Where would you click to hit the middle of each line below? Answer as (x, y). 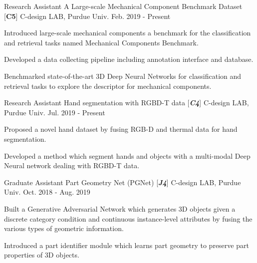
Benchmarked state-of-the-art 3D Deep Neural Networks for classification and (123, 76)
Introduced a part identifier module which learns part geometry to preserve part (127, 245)
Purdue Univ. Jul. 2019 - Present (55, 112)
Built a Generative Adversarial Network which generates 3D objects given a (120, 208)
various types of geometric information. (64, 228)
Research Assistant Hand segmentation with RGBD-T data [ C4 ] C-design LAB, (127, 103)
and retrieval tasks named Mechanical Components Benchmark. (101, 42)
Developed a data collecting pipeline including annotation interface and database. (129, 59)
